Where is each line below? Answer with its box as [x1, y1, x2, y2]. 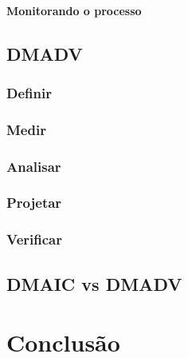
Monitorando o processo [6, 2, 142, 18]
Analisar [6, 156, 61, 176]
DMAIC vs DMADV [6, 271, 182, 296]
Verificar [6, 229, 62, 249]
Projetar [6, 193, 62, 213]
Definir [6, 82, 52, 102]
